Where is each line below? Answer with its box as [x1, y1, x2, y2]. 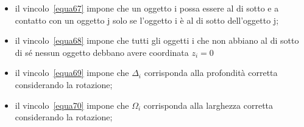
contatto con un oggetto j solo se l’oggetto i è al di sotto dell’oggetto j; [15, 13, 279, 26]
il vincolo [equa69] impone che [15, 66, 129, 79]
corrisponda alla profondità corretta [144, 66, 278, 79]
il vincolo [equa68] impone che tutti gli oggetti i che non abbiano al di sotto [15, 34, 299, 47]
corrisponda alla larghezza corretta [143, 98, 274, 111]
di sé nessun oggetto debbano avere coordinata [15, 46, 189, 58]
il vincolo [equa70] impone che [15, 98, 129, 111]
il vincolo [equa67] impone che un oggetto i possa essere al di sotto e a [15, 2, 279, 14]
